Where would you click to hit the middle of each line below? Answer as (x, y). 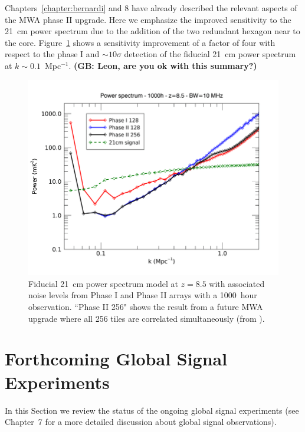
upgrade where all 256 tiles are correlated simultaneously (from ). (147, 318)
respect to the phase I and (52, 54)
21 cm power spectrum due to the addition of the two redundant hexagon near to (152, 31)
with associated (237, 283)
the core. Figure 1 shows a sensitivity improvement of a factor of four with (140, 42)
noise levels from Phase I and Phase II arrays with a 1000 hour (143, 295)
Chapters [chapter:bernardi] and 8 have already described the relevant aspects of (151, 8)
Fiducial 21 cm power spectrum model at (103, 283)
